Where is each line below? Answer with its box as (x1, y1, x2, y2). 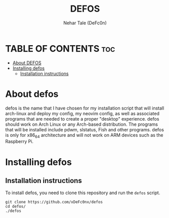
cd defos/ (5, 204, 26, 209)
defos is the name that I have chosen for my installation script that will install (5, 105, 164, 111)
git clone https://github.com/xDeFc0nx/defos (5, 200, 103, 205)
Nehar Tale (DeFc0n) (63, 20, 107, 26)
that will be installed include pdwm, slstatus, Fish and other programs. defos (5, 126, 164, 132)
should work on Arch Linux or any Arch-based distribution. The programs (5, 121, 158, 127)
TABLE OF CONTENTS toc (5, 43, 115, 54)
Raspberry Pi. (5, 138, 34, 144)
